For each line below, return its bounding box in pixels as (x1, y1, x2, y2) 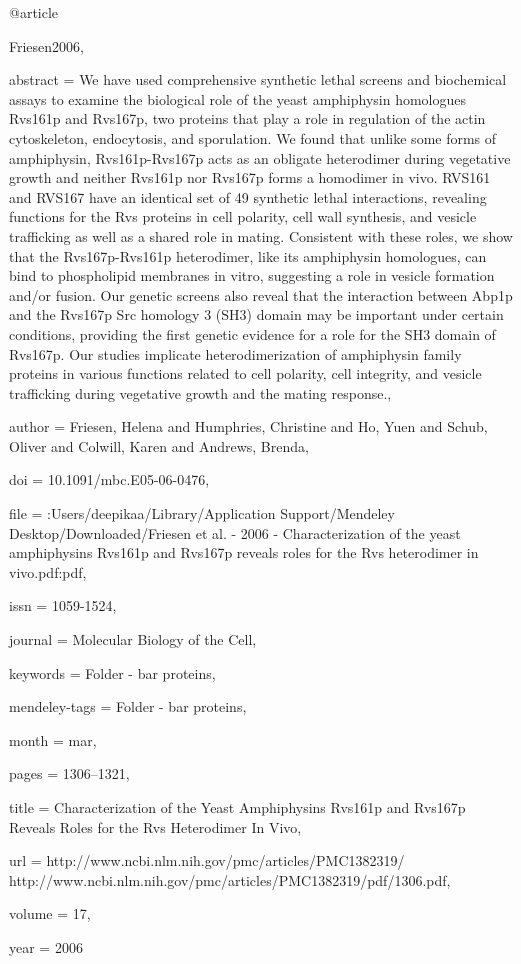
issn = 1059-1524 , (9, 595, 117, 616)
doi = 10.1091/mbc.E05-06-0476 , (9, 469, 210, 490)
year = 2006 (9, 936, 83, 957)
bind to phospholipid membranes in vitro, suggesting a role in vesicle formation (9, 265, 495, 286)
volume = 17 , (9, 903, 91, 924)
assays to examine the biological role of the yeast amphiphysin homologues (9, 88, 467, 109)
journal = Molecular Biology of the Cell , (9, 629, 257, 650)
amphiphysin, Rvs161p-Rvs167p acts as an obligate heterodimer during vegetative (9, 147, 511, 168)
